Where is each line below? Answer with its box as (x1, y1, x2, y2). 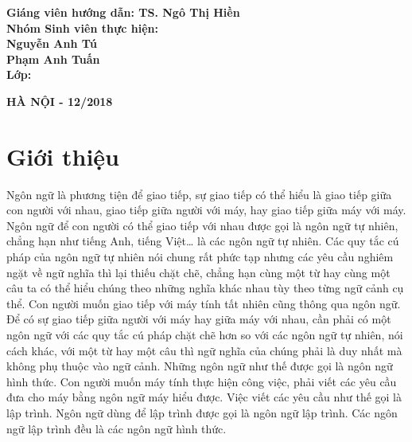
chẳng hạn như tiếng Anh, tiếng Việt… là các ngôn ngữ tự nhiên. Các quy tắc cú (6, 233, 399, 249)
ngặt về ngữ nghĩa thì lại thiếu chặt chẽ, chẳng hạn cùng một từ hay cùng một (6, 264, 391, 280)
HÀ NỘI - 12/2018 (6, 92, 113, 109)
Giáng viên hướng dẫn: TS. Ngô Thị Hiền (6, 4, 240, 20)
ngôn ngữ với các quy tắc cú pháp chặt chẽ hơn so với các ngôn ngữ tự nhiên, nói (6, 327, 403, 343)
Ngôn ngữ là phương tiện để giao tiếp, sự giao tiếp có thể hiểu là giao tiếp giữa (6, 186, 392, 202)
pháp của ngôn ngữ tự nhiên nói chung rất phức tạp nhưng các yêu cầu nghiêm (6, 248, 394, 265)
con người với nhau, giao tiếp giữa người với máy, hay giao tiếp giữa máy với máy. (6, 201, 406, 218)
